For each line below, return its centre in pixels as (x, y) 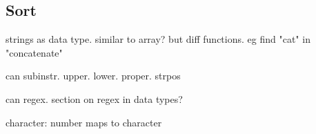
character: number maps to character (84, 122)
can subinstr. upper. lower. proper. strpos (93, 76)
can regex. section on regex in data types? (94, 98)
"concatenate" (34, 52)
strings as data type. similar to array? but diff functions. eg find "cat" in (158, 39)
